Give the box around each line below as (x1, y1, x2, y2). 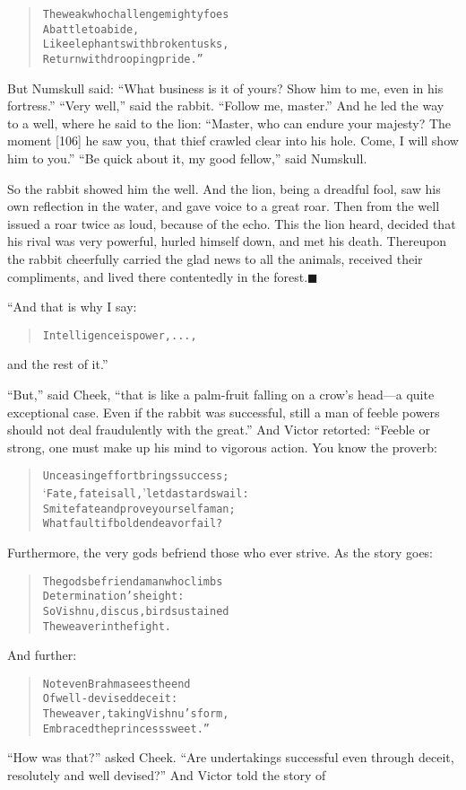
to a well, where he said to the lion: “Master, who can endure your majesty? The (7, 113, 452, 132)
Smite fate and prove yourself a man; (42, 502, 236, 515)
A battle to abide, (42, 22, 140, 36)
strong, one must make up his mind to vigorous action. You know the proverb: (7, 437, 437, 456)
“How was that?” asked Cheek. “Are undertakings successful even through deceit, (7, 748, 454, 767)
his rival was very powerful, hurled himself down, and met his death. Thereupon (7, 232, 447, 250)
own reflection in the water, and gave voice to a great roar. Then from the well (7, 197, 440, 215)
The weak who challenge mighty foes (42, 8, 229, 21)
